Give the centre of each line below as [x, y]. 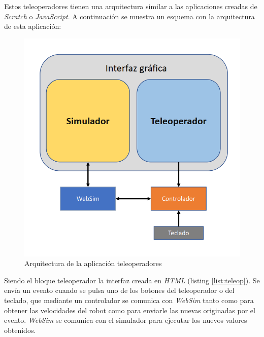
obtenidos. [20, 330]
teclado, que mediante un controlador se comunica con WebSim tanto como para [129, 300]
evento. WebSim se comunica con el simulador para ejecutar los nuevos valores [126, 320]
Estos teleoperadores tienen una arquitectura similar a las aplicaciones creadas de [131, 6]
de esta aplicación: [33, 26]
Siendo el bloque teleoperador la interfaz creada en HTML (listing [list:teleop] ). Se [132, 280]
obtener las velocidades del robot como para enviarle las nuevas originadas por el [130, 310]
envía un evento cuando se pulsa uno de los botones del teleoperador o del [119, 290]
